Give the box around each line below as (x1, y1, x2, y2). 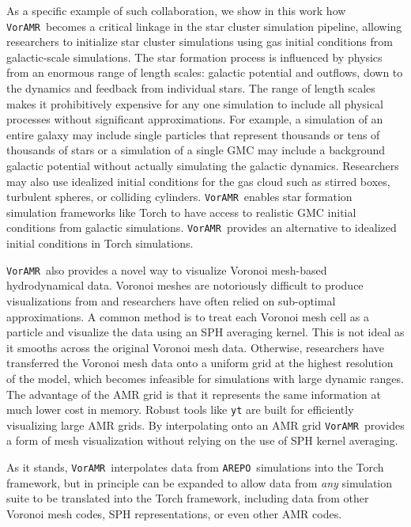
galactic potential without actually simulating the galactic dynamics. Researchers (6, 157, 399, 173)
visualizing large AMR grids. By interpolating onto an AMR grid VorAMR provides (6, 416, 405, 433)
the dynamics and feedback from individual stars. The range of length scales (6, 80, 375, 97)
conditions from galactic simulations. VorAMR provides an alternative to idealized (6, 219, 397, 236)
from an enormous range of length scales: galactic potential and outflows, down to (6, 64, 403, 81)
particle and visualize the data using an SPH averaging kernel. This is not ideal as (6, 324, 405, 340)
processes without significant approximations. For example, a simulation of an (6, 111, 383, 127)
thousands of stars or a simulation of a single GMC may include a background (6, 142, 386, 158)
